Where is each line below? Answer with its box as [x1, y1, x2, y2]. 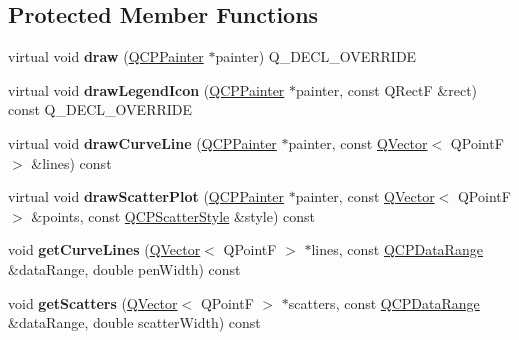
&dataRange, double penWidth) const [8, 258, 241, 279]
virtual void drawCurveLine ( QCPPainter [8, 132, 277, 153]
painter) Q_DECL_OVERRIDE [215, 46, 417, 67]
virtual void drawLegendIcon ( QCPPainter [8, 79, 285, 100]
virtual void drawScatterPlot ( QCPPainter [8, 186, 284, 207]
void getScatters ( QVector [8, 292, 178, 313]
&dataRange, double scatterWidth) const [8, 312, 261, 333]
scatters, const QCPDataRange [288, 292, 480, 313]
